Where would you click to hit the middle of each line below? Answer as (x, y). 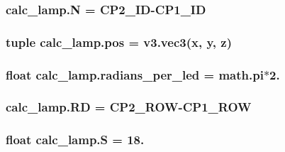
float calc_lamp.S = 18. (75, 140)
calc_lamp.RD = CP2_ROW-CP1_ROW (129, 107)
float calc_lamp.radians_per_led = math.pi (135, 74)
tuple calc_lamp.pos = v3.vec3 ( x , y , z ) (119, 42)
